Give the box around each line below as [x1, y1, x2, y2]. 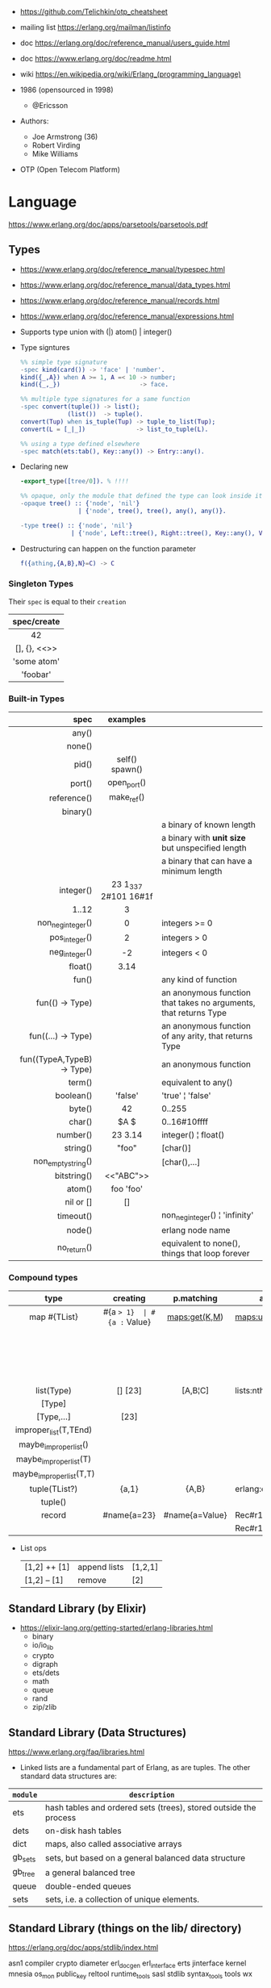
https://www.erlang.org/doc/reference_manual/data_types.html [19, 280, 231, 290]
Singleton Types [8, 578, 74, 590]
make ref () [108, 791, 145, 804]
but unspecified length [161, 842, 248, 854]
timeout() [56, 1210, 93, 1222]
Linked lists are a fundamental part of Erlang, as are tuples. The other [19, 1763, 251, 1773]
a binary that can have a [161, 855, 252, 867]
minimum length [161, 866, 223, 877]
